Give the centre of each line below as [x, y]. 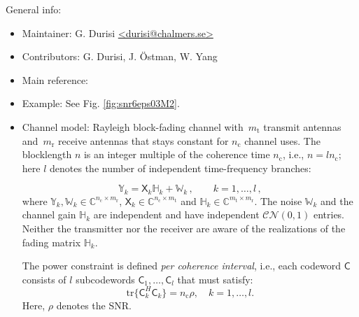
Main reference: [55, 79]
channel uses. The [282, 140]
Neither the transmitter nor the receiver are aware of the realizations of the [184, 228]
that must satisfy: [215, 279]
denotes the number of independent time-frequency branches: [181, 168]
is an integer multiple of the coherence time [177, 154]
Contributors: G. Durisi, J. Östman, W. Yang [120, 56]
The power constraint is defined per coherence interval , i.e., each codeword [181, 266]
